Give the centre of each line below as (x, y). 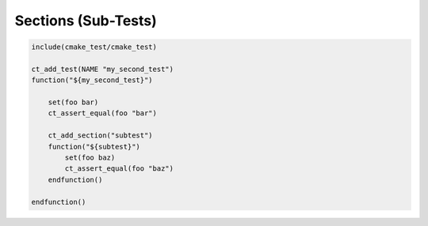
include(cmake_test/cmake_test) (94, 47)
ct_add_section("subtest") (101, 136)
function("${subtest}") (94, 147)
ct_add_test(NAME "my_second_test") (103, 69)
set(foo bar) (73, 102)
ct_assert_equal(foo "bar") (103, 113)
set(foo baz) (90, 158)
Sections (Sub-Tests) (86, 21)
